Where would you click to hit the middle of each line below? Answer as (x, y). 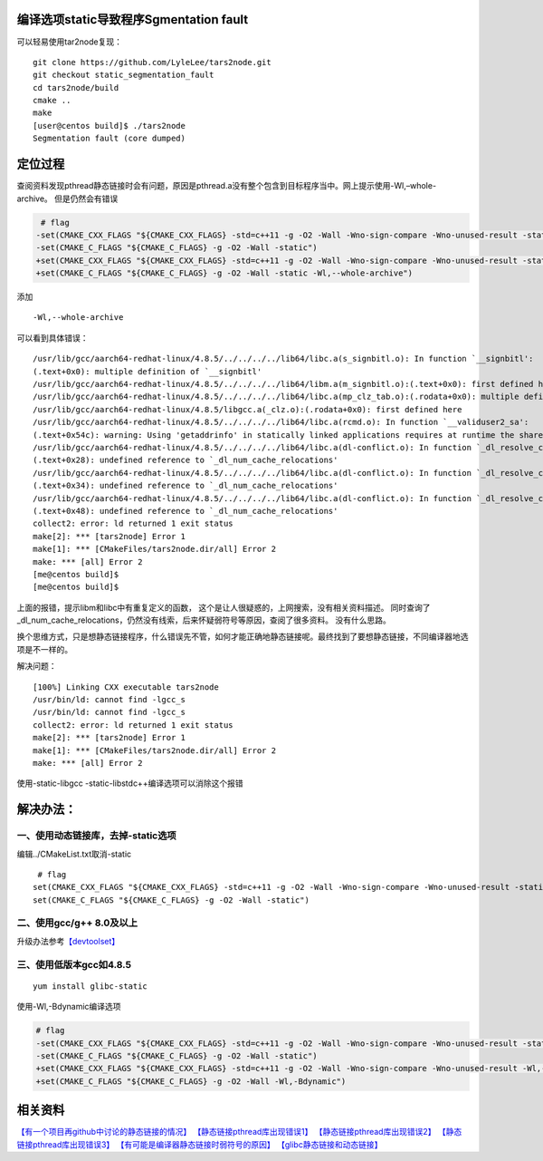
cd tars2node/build (76, 87)
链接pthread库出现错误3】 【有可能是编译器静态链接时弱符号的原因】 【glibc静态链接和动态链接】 (200, 1144)
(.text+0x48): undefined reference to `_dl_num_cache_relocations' (186, 511)
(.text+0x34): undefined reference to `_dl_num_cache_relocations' (186, 486)
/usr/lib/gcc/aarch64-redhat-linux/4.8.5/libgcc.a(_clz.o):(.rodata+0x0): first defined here (248, 409)
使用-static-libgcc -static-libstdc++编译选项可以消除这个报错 (130, 783)
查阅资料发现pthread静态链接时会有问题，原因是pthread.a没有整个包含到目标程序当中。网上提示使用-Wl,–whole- (227, 186)
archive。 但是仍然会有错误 (67, 198)
